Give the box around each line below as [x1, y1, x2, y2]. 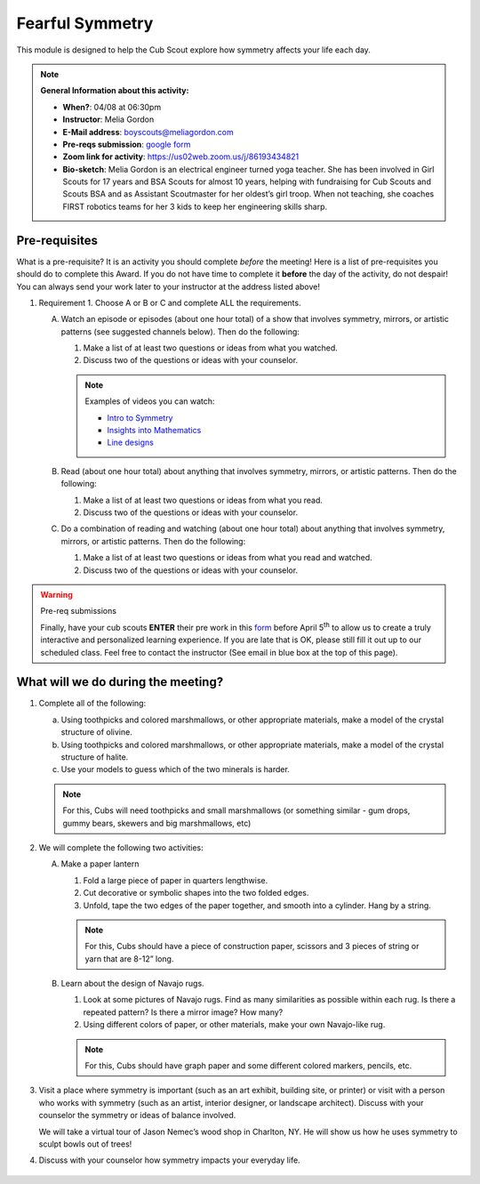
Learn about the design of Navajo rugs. [60, 979, 204, 989]
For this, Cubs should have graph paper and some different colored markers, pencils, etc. [84, 1060, 412, 1071]
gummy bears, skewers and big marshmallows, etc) [62, 818, 252, 828]
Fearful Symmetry [16, 13, 154, 33]
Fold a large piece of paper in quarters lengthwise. [83, 874, 268, 885]
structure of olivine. [60, 727, 132, 737]
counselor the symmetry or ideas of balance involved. [38, 1110, 236, 1121]
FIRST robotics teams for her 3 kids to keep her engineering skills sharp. [62, 201, 328, 212]
